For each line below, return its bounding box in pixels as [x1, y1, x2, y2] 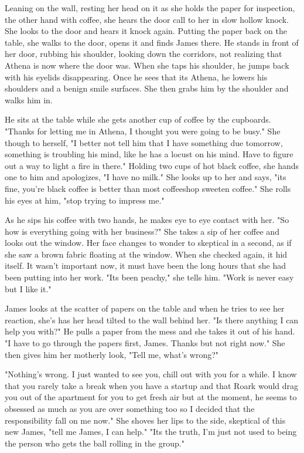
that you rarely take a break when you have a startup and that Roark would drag [5, 379, 299, 391]
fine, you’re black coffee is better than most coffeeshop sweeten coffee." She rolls [5, 182, 291, 194]
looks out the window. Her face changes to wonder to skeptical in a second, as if [5, 236, 292, 249]
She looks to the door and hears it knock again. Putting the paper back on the [5, 25, 287, 37]
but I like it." [5, 282, 52, 295]
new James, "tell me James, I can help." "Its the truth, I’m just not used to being [5, 425, 297, 438]
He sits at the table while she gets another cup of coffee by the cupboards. [5, 113, 271, 126]
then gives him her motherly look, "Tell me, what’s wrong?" [5, 348, 219, 360]
